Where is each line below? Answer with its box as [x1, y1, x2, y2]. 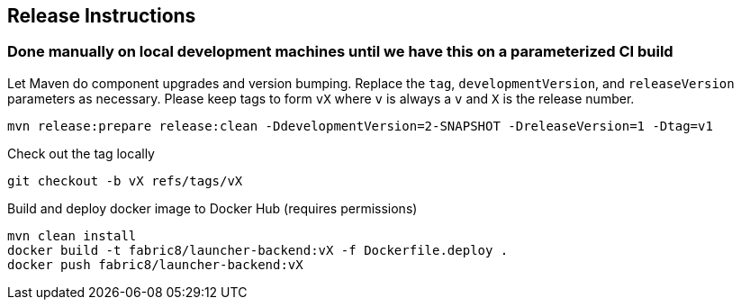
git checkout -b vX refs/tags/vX [7, 173, 243, 188]
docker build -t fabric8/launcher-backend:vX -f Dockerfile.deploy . [7, 242, 509, 257]
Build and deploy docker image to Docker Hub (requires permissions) [7, 200, 418, 216]
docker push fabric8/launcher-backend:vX [7, 257, 303, 272]
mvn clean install [7, 228, 137, 243]
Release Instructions [7, 5, 196, 27]
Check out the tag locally [7, 145, 155, 161]
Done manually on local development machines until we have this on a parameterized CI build [7, 42, 673, 61]
